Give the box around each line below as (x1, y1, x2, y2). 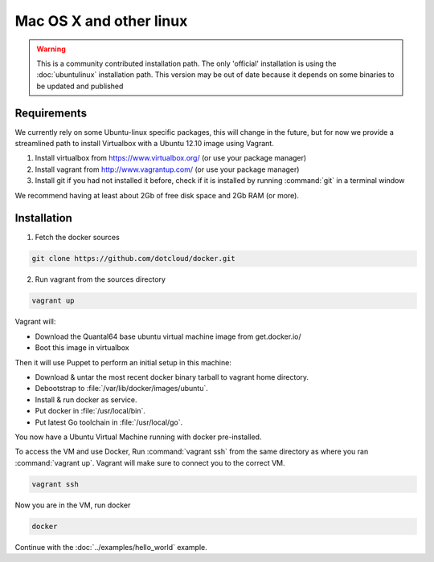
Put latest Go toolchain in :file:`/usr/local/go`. (35, 417, 183, 427)
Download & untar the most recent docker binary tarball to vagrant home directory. (35, 372, 309, 381)
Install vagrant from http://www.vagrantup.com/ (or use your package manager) (35, 165, 300, 174)
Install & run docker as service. (35, 394, 137, 405)
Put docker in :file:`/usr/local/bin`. (35, 406, 146, 416)
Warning (36, 44, 66, 54)
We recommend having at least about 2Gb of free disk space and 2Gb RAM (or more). (14, 190, 299, 200)
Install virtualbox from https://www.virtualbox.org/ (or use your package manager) (35, 153, 307, 163)
